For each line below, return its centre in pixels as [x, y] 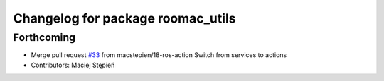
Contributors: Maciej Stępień [73, 65]
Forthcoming [44, 37]
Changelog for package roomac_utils [124, 18]
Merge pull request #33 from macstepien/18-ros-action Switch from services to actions [159, 55]
